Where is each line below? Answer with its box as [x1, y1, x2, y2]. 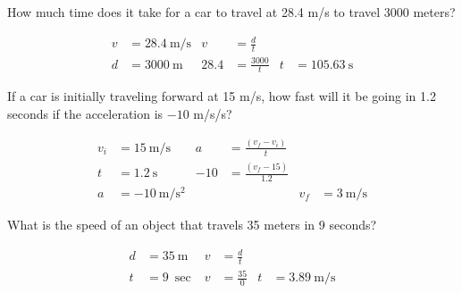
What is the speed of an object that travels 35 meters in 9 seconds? [7, 214, 377, 233]
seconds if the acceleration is [7, 104, 164, 122]
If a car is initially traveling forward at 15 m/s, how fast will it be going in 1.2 [7, 87, 436, 105]
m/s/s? [193, 104, 232, 122]
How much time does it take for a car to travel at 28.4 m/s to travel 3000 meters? [7, 3, 456, 21]
